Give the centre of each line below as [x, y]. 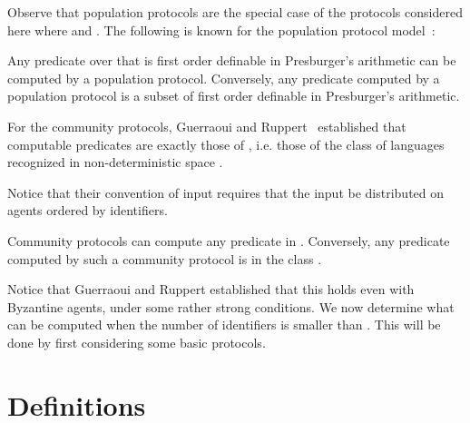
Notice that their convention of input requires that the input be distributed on [226, 192]
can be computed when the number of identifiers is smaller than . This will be [224, 325]
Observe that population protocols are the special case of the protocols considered [235, 12]
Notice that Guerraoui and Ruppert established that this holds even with [211, 289]
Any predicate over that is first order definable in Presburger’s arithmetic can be [232, 60]
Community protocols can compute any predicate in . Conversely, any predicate [229, 240]
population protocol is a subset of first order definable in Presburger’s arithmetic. [234, 96]
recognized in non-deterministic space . [115, 162]
